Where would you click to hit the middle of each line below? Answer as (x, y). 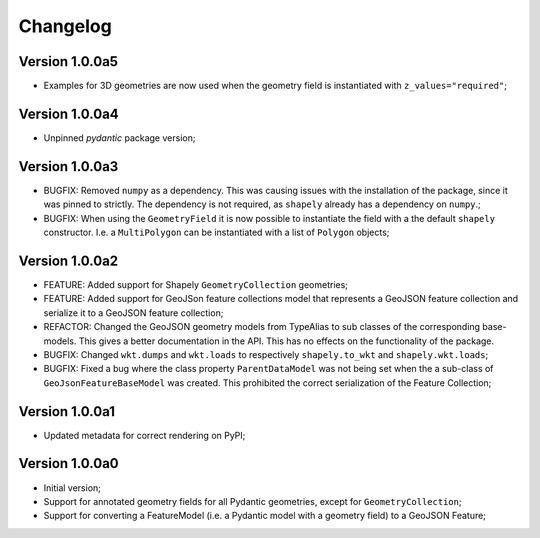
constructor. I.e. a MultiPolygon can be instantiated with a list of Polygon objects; (216, 232)
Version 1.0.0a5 (68, 61)
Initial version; (72, 487)
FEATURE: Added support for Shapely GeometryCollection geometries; (196, 284)
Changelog (65, 26)
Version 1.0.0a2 (68, 260)
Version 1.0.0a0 (68, 463)
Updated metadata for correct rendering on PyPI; (144, 435)
